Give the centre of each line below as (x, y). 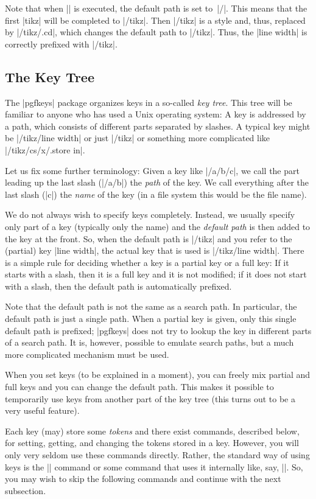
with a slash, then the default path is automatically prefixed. (118, 286)
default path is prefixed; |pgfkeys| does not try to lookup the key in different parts (158, 330)
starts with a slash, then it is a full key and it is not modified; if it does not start (156, 274)
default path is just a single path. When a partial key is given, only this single (151, 319)
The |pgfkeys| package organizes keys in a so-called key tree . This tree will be (149, 102)
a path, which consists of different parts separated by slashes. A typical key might (158, 126)
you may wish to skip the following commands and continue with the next (143, 479)
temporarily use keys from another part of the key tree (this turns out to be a (150, 398)
